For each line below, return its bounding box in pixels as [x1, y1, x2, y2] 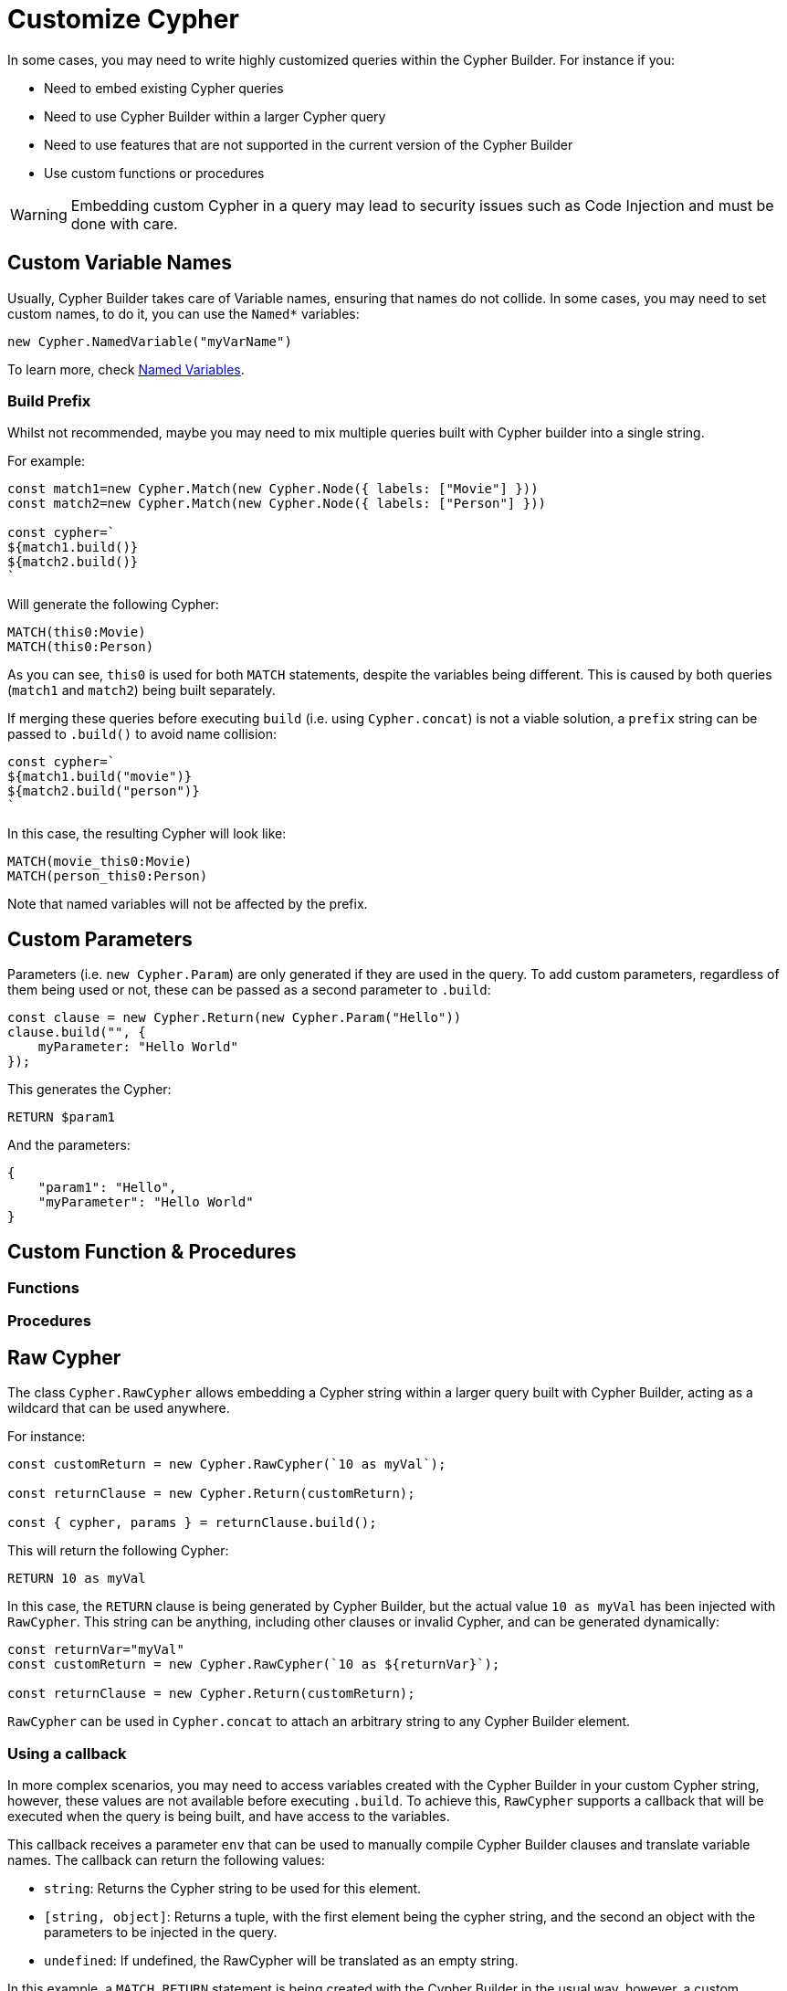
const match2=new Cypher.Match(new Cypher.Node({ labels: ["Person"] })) [7, 496, 547, 511]
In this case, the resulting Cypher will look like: [7, 826, 287, 842]
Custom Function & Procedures [7, 1239, 297, 1263]
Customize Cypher [7, 4, 239, 35]
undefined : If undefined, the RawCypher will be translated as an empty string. [44, 1953, 519, 1968]
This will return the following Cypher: [7, 1543, 229, 1559]
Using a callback [7, 1743, 127, 1763]
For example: [7, 453, 86, 469]
